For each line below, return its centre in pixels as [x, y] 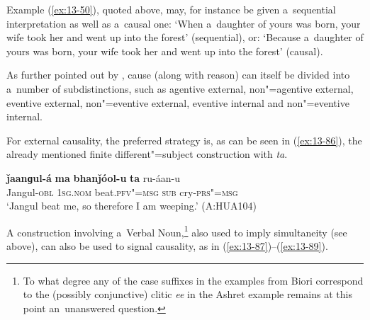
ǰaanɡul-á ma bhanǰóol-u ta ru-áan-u [93, 177]
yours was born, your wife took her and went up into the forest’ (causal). [165, 51]
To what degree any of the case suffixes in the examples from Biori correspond [193, 280]
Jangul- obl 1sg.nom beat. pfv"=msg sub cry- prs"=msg [122, 192]
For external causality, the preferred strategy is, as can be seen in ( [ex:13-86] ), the [184, 140]
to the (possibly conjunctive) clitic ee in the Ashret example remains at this [187, 294]
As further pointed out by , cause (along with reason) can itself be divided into [178, 75]
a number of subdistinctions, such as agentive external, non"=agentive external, [180, 88]
